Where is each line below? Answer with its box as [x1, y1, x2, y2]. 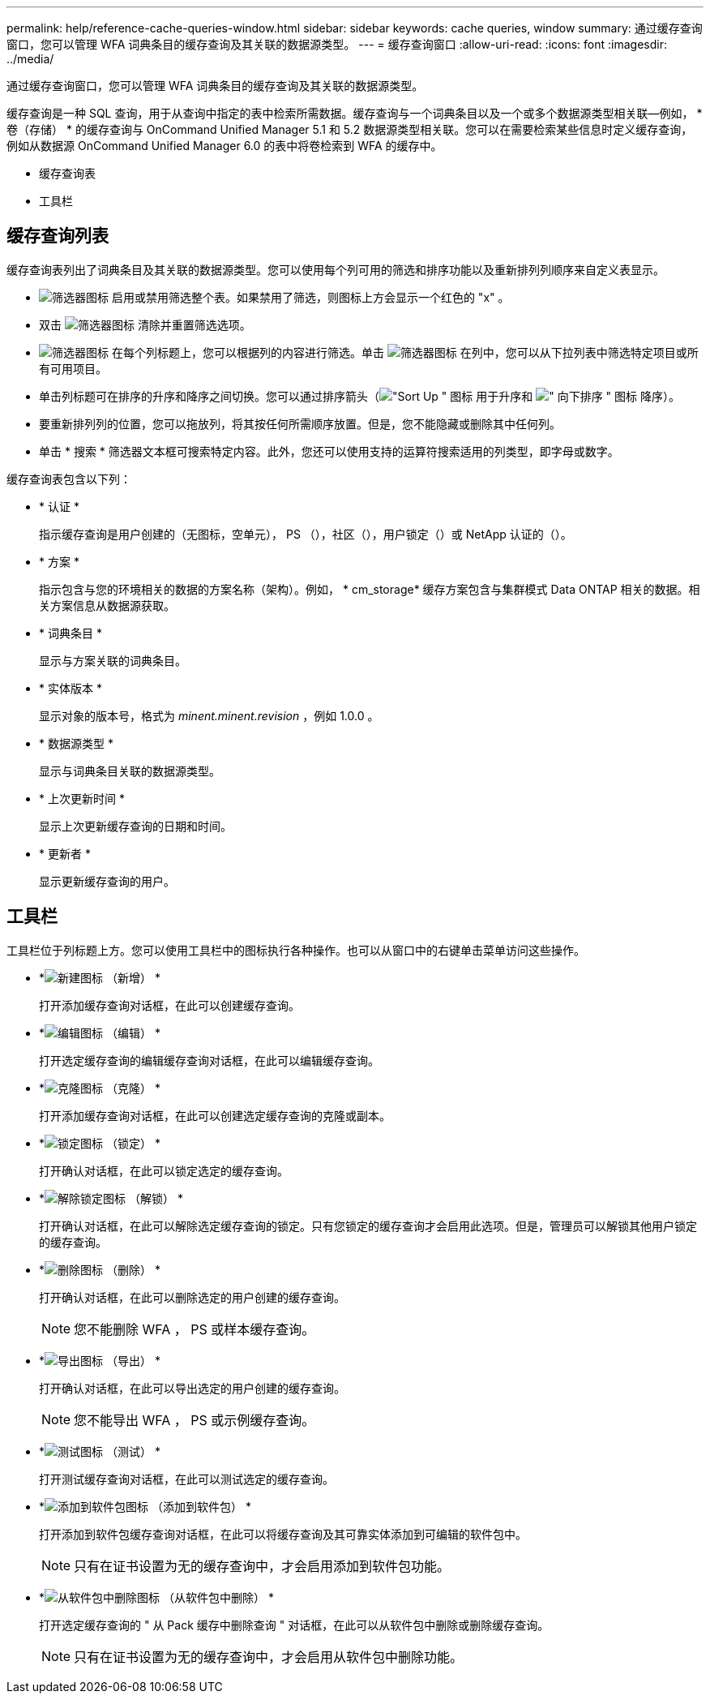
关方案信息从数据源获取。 [39, 598, 175, 612]
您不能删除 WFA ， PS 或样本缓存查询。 [74, 1320, 315, 1337]
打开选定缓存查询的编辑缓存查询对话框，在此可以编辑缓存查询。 [39, 1053, 379, 1067]
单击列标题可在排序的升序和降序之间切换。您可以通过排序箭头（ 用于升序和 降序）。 [39, 389, 680, 403]
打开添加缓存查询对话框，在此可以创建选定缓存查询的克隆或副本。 [39, 1108, 391, 1123]
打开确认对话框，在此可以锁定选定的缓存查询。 [39, 1163, 289, 1178]
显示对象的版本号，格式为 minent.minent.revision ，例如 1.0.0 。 [39, 708, 379, 723]
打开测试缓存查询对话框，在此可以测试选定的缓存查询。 [39, 1471, 334, 1486]
